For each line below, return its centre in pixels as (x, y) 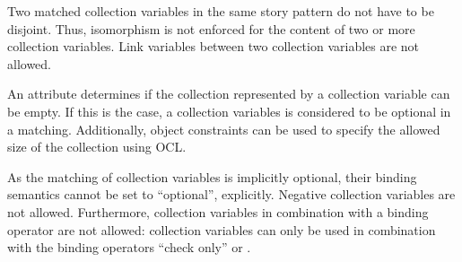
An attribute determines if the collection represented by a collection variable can (229, 94)
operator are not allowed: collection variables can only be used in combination (222, 229)
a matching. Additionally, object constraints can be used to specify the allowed (224, 129)
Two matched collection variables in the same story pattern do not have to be (221, 11)
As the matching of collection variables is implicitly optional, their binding (212, 176)
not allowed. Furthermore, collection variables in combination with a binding (218, 211)
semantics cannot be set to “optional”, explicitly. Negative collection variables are (231, 194)
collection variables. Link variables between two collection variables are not (214, 46)
